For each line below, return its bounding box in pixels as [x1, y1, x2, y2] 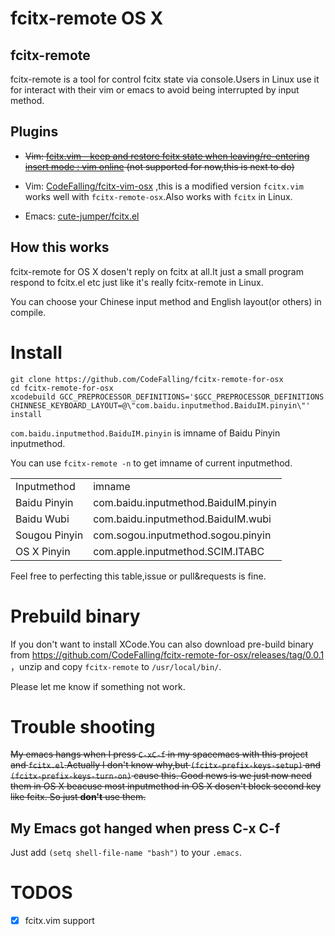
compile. [10, 306, 47, 318]
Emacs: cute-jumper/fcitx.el [24, 210, 140, 222]
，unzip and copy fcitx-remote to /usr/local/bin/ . [10, 660, 222, 672]
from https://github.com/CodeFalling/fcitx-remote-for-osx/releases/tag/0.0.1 [10, 648, 325, 661]
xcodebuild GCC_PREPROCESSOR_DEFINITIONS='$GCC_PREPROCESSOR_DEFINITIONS [10, 392, 325, 402]
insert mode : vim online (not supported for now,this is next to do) [24, 160, 295, 172]
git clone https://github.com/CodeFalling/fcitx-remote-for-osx [10, 374, 284, 384]
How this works [10, 239, 110, 256]
